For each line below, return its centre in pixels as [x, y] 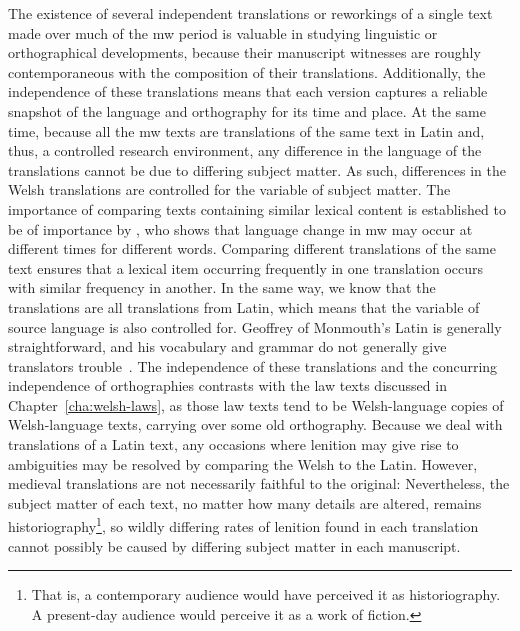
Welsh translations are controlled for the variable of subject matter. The [229, 189]
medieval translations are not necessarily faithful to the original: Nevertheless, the [259, 483]
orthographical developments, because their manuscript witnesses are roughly [244, 52]
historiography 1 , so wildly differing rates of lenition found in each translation [243, 525]
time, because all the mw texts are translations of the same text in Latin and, [246, 130]
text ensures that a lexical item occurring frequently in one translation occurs [245, 267]
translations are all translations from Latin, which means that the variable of [244, 306]
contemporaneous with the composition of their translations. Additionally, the [247, 71]
